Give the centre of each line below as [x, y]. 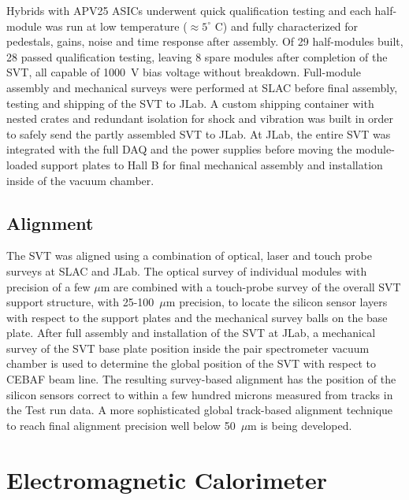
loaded [22, 164]
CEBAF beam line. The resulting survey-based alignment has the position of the [201, 379]
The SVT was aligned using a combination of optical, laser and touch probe [189, 256]
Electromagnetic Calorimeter [167, 479]
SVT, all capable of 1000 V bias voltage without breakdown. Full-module [184, 72]
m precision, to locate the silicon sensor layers [277, 302]
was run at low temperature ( [116, 26]
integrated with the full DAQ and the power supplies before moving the [179, 149]
